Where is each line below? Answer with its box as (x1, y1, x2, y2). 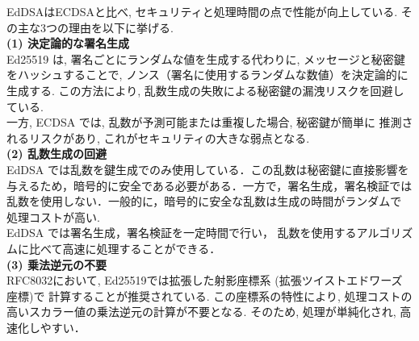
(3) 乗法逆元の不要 (6, 256, 107, 272)
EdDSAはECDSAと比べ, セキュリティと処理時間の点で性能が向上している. (6, 3, 398, 19)
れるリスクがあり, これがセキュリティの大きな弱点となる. (6, 129, 310, 146)
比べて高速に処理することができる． (28, 239, 221, 256)
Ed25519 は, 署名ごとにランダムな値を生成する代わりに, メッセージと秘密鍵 (6, 50, 405, 67)
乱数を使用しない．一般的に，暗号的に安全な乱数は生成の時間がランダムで (6, 193, 402, 210)
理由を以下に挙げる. (68, 19, 174, 35)
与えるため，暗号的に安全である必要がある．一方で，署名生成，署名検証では (6, 177, 413, 193)
